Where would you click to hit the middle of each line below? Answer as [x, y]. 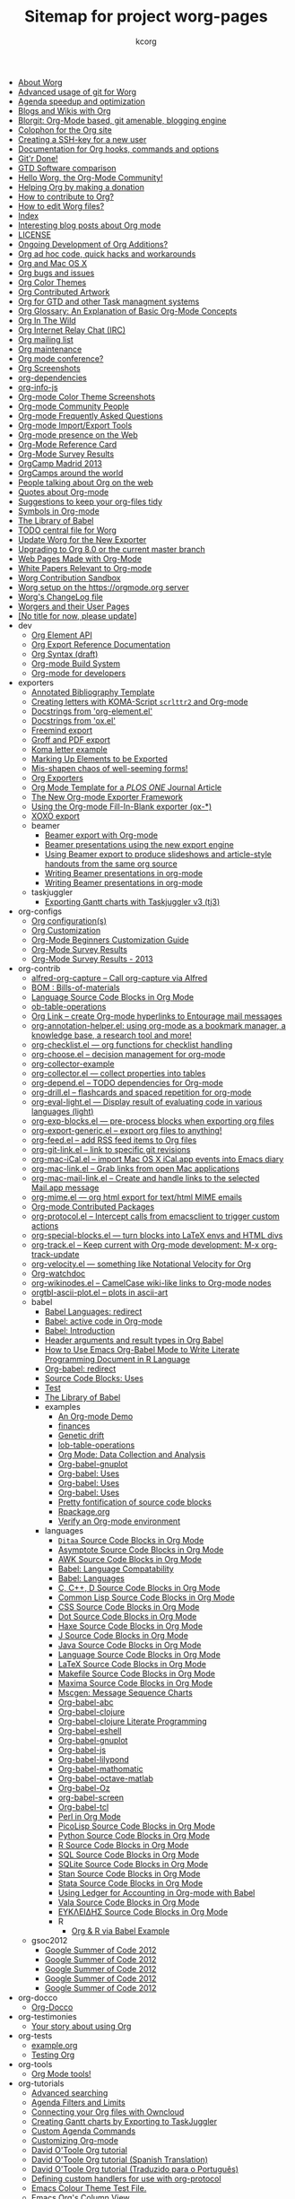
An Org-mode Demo [95, 1416]
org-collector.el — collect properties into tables [118, 1073]
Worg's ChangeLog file [60, 596]
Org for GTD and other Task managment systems [108, 301]
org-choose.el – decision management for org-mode [128, 1054]
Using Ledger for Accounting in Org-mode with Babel [156, 1892]
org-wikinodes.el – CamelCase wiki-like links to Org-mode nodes [151, 1282]
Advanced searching [69, 2092]
